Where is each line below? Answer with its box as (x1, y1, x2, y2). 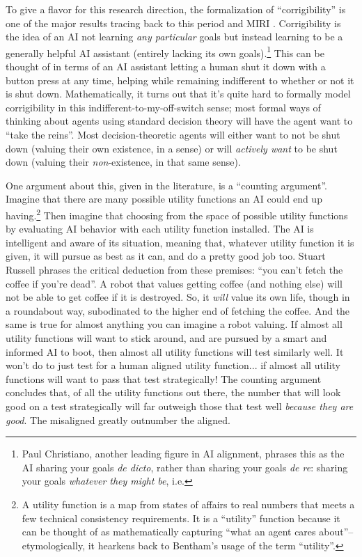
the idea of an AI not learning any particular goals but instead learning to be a (6, 29, 343, 44)
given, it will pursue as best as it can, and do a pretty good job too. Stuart (6, 249, 326, 263)
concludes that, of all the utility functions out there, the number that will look (6, 385, 341, 400)
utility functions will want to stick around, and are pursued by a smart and (6, 330, 327, 345)
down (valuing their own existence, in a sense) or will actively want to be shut (6, 141, 338, 155)
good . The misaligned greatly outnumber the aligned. (6, 412, 230, 427)
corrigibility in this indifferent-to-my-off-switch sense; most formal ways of (6, 100, 321, 114)
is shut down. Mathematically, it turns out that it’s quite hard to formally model (6, 86, 351, 101)
